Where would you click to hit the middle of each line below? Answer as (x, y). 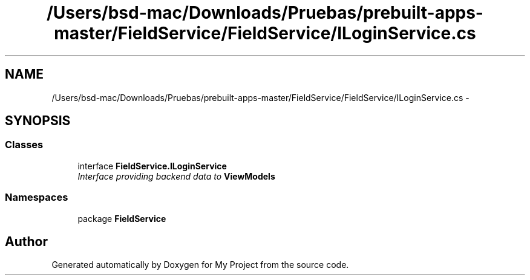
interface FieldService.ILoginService (152, 166)
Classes (24, 145)
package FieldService (122, 218)
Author (26, 241)
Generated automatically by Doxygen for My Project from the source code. (200, 265)
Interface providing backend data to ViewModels (176, 176)
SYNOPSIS (38, 121)
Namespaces (37, 197)
